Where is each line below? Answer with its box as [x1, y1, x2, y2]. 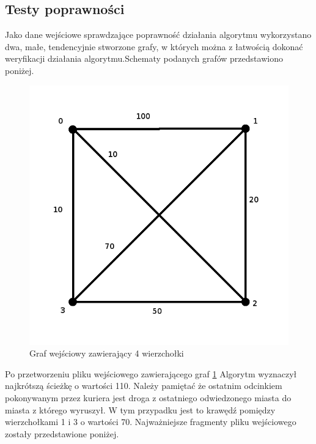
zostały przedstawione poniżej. [5, 427, 119, 440]
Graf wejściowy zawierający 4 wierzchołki [29, 347, 184, 360]
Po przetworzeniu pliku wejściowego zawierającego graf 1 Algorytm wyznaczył [5, 367, 297, 380]
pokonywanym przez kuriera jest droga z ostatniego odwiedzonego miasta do [5, 391, 292, 404]
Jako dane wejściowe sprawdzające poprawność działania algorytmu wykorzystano [5, 28, 312, 41]
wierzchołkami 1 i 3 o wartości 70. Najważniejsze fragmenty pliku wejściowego [5, 415, 296, 428]
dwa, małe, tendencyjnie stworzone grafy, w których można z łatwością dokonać [5, 40, 303, 53]
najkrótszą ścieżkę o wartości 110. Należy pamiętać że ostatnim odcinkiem [5, 379, 282, 392]
